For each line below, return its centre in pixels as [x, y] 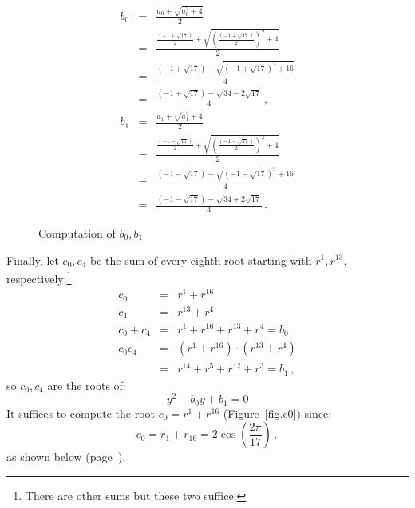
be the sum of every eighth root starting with [201, 260]
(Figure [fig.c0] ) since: [277, 413]
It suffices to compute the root [81, 413]
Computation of [77, 232]
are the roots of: [87, 385]
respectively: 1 [39, 277]
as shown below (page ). [66, 457]
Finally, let [33, 260]
